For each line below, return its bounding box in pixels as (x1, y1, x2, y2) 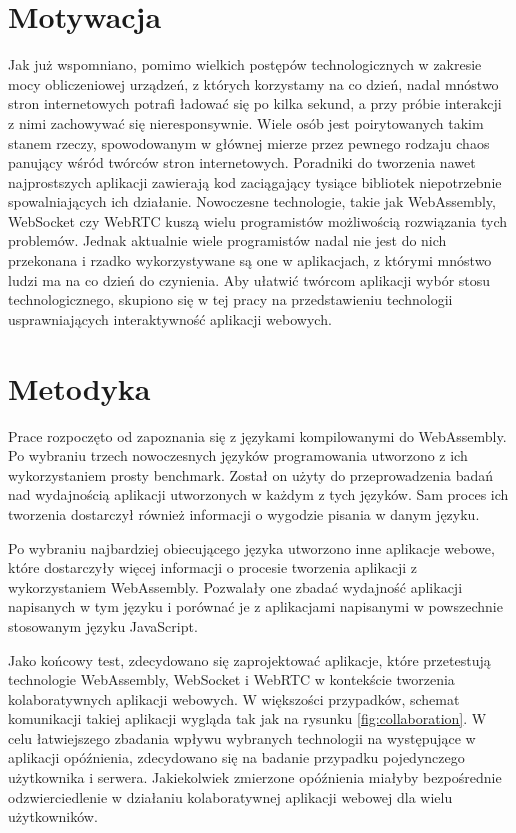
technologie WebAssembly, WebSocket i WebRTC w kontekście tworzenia (8, 669, 455, 690)
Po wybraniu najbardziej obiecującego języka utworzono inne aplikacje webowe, (8, 537, 495, 558)
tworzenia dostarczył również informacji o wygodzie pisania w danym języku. (8, 503, 480, 524)
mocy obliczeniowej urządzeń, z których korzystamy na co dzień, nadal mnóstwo (8, 73, 499, 94)
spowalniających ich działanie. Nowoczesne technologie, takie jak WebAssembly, (8, 191, 496, 212)
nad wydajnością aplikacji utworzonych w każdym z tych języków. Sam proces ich (8, 484, 509, 505)
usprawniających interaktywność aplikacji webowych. (8, 308, 332, 329)
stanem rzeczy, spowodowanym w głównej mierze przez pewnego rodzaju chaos (8, 132, 490, 153)
